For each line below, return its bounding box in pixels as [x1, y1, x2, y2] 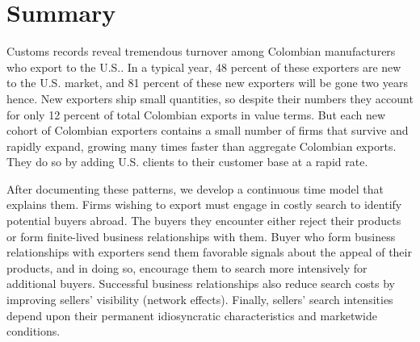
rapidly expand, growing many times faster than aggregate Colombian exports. [6, 137, 397, 154]
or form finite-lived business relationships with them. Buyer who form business [6, 227, 396, 244]
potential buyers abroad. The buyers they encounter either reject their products [6, 212, 401, 229]
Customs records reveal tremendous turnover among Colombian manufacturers [6, 43, 396, 60]
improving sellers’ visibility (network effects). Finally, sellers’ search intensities [6, 291, 393, 308]
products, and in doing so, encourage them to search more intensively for [6, 259, 367, 276]
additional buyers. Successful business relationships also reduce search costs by [6, 275, 395, 292]
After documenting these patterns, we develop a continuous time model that [6, 180, 384, 197]
